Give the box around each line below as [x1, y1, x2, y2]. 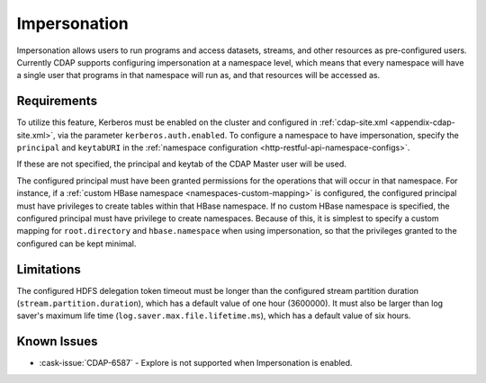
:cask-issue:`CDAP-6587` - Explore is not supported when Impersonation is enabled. [39, 358, 353, 369]
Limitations [16, 262, 81, 277]
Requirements [16, 94, 98, 109]
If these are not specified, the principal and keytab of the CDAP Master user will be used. [16, 158, 346, 170]
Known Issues [16, 334, 98, 350]
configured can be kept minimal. [16, 238, 137, 249]
